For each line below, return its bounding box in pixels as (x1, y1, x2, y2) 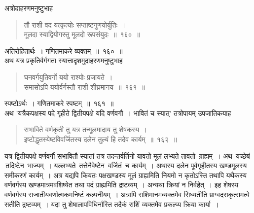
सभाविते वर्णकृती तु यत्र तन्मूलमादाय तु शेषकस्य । (24, 124, 147, 135)
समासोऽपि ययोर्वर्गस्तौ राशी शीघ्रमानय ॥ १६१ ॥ (24, 81, 145, 92)
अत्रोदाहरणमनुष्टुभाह (4, 3, 53, 13)
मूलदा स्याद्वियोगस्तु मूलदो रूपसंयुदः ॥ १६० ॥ (24, 29, 141, 39)
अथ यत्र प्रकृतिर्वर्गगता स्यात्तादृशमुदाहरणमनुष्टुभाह (4, 55, 123, 66)
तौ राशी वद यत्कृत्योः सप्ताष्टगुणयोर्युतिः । (24, 19, 126, 30)
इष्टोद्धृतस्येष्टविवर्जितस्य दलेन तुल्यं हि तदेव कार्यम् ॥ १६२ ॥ (24, 134, 177, 144)
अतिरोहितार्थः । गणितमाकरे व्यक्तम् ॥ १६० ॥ (4, 45, 123, 56)
